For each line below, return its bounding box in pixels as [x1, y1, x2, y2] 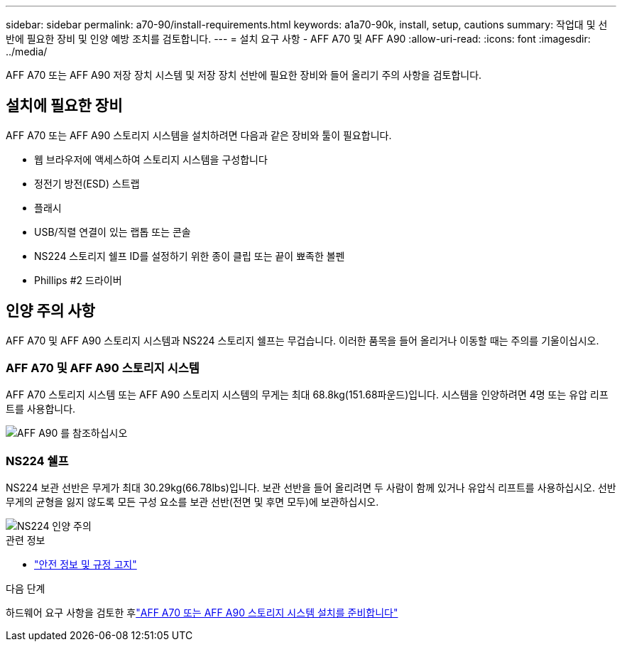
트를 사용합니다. [6, 403, 76, 415]
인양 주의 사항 [6, 302, 95, 320]
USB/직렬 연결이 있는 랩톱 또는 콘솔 [34, 225, 191, 238]
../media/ [6, 45, 48, 58]
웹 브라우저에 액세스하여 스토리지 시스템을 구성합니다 [34, 153, 268, 165]
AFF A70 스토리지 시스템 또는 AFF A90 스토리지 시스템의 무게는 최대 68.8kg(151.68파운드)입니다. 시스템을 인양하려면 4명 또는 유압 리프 [6, 388, 609, 401]
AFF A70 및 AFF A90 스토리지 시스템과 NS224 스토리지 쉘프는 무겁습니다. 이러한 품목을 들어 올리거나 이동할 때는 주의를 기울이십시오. [6, 334, 599, 347]
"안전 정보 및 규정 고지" [34, 558, 137, 571]
